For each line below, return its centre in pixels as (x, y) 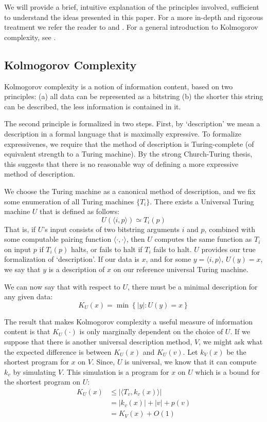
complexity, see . (30, 37)
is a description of (77, 269)
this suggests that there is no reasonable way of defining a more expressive (121, 164)
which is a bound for (228, 371)
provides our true (228, 249)
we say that (22, 269)
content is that (27, 331)
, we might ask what (231, 342)
